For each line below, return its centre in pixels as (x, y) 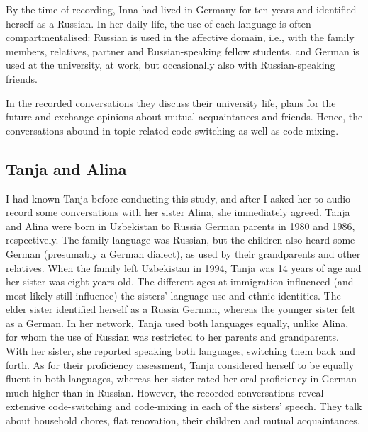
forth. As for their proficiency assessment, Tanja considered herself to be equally (180, 364)
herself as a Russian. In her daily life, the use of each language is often (158, 23)
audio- (340, 198)
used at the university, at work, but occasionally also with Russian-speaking (171, 65)
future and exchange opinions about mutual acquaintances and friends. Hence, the (184, 116)
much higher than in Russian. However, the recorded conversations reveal (165, 392)
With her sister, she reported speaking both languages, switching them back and (180, 351)
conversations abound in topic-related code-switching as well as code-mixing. (172, 130)
